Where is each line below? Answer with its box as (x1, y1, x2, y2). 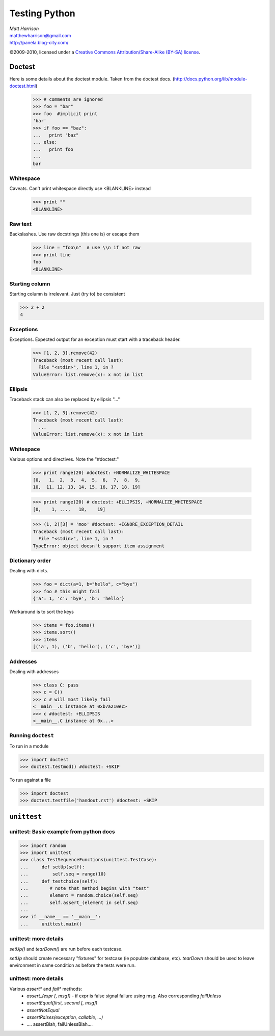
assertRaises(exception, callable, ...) (26, 1014, 103, 1020)
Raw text (9, 220, 32, 227)
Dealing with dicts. (9, 568, 48, 574)
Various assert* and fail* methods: (9, 986, 82, 992)
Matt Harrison (9, 25, 39, 32)
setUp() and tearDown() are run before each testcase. (9, 946, 123, 952)
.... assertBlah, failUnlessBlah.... (26, 1021, 93, 1027)
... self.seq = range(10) (20, 871, 106, 877)
